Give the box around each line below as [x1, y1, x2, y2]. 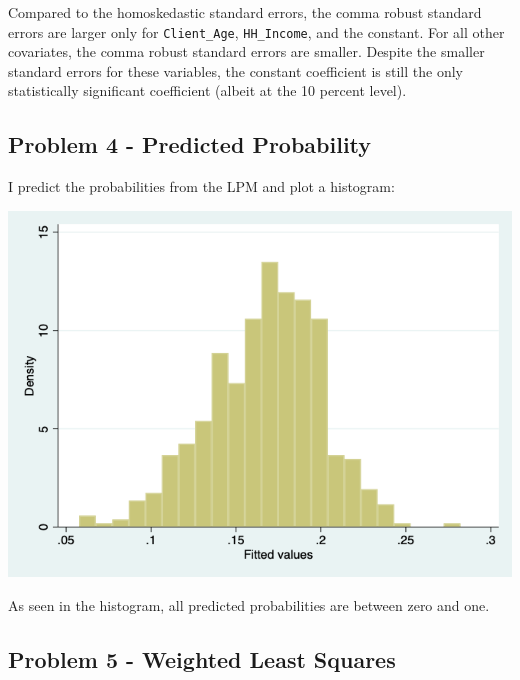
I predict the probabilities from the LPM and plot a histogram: [8, 176, 395, 197]
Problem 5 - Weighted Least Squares [8, 643, 396, 674]
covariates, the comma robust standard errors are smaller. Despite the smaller [8, 41, 485, 62]
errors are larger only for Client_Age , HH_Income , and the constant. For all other [8, 21, 505, 42]
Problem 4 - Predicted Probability [8, 129, 372, 160]
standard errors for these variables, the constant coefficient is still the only [8, 60, 463, 81]
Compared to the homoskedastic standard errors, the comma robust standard [8, 2, 482, 22]
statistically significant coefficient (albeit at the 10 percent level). [8, 80, 407, 101]
